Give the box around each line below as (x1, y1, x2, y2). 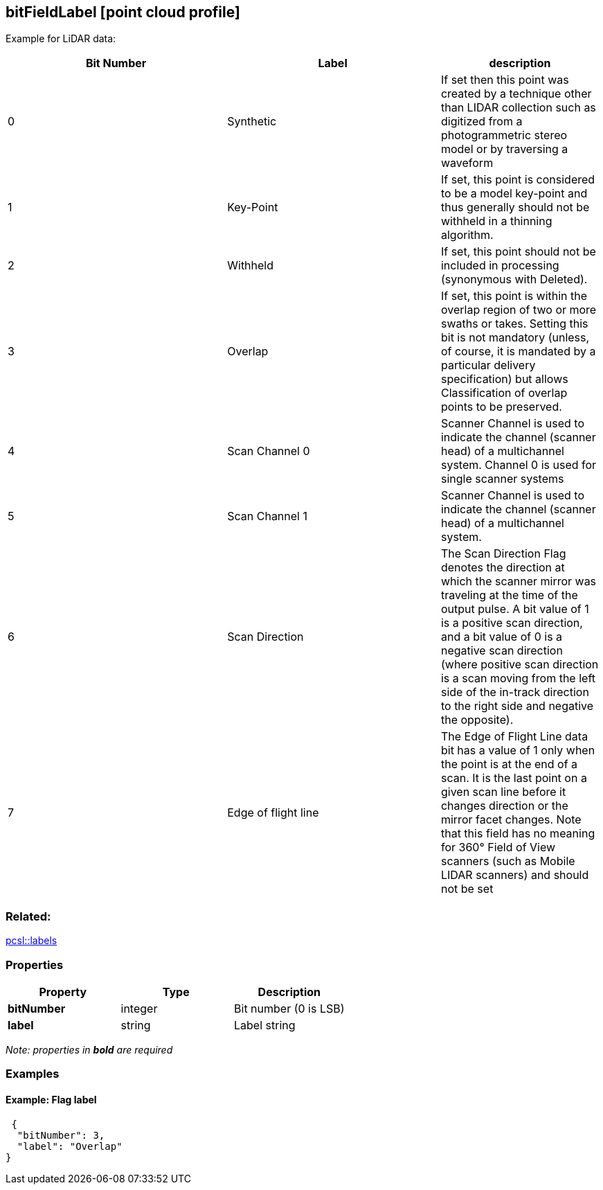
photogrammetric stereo (440, 128, 568, 143)
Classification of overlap (440, 386, 568, 400)
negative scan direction (440, 643, 563, 658)
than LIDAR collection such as (440, 100, 596, 115)
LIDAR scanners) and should (440, 868, 589, 882)
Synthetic (227, 114, 277, 129)
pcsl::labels (6, 934, 57, 947)
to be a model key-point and (440, 186, 588, 201)
